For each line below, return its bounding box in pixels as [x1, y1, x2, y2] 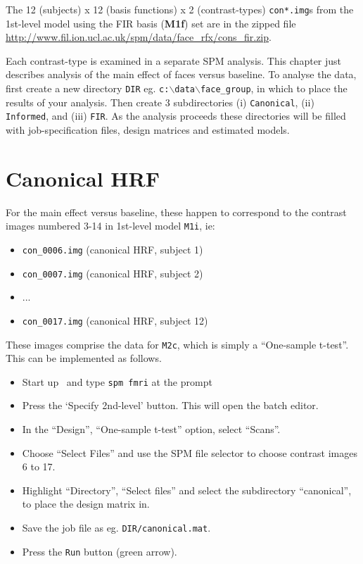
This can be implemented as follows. [6, 351, 162, 365]
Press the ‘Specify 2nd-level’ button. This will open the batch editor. [22, 398, 319, 413]
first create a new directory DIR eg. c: [6, 81, 170, 96]
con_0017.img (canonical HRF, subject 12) [22, 313, 208, 327]
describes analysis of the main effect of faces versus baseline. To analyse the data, [6, 67, 357, 82]
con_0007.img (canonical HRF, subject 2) [22, 265, 203, 280]
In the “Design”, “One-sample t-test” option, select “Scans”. [22, 422, 281, 437]
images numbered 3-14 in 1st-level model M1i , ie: [6, 218, 215, 233]
